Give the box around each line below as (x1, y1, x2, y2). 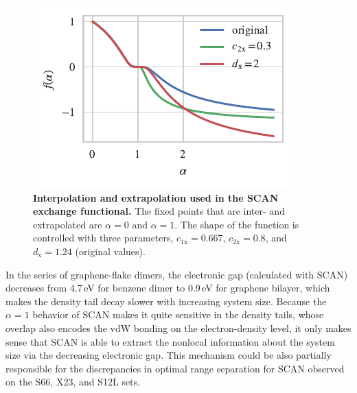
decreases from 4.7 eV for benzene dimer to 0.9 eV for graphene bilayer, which (5, 281, 330, 295)
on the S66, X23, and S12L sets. (5, 374, 140, 389)
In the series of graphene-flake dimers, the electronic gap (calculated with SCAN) (5, 267, 348, 281)
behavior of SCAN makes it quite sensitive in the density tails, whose (32, 307, 324, 322)
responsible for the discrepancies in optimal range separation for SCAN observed (5, 361, 345, 375)
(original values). (75, 243, 146, 258)
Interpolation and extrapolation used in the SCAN (33, 190, 279, 204)
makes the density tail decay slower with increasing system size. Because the (5, 294, 327, 308)
